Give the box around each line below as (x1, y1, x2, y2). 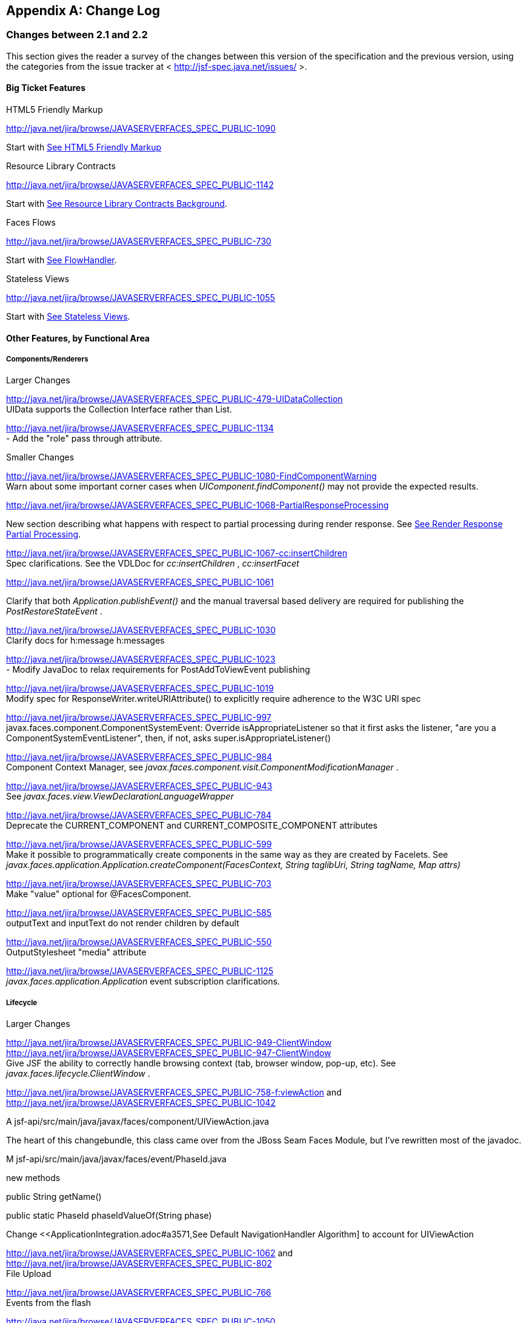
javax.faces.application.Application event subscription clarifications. (6, 976, 280, 987)
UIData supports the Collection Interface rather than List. (6, 404, 232, 415)
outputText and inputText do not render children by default (6, 918, 239, 929)
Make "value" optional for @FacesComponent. (6, 889, 191, 900)
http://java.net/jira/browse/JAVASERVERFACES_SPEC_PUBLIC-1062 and (6, 1248, 293, 1259)
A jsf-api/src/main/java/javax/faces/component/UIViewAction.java (6, 1116, 269, 1127)
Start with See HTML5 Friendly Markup (6, 142, 162, 153)
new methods (6, 1173, 61, 1183)
